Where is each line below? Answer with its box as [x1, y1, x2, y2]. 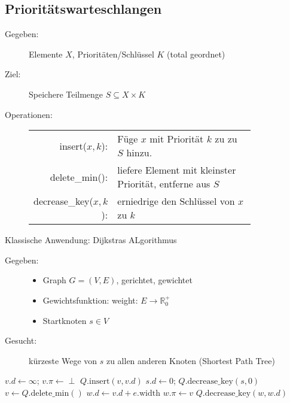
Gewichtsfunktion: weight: [42, 293, 138, 306]
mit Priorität [149, 132, 204, 146]
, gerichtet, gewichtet [116, 274, 193, 286]
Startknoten [42, 314, 87, 326]
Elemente [29, 47, 63, 60]
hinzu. [126, 146, 152, 160]
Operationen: [5, 108, 53, 120]
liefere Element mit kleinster [117, 163, 236, 177]
